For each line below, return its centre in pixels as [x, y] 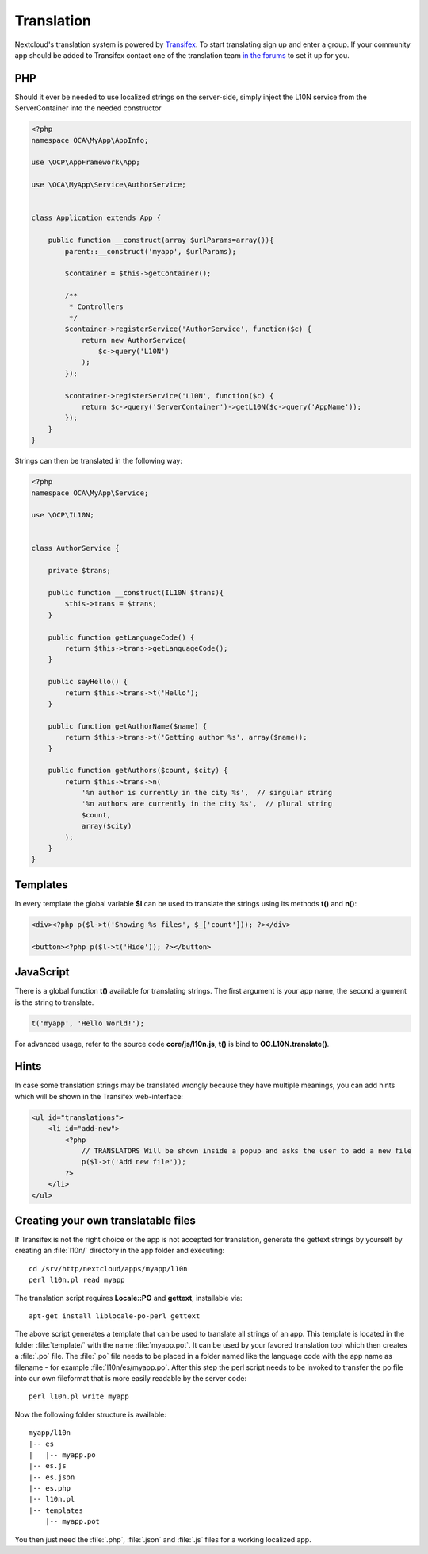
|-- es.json [52, 1477]
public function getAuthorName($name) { [128, 726]
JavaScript [42, 972]
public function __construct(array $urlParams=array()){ [161, 240]
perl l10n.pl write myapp [79, 1396]
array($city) [107, 826]
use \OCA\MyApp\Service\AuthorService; [109, 185]
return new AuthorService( [134, 340]
